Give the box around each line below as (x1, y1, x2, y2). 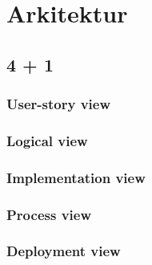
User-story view (6, 94, 111, 114)
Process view (6, 204, 92, 224)
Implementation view (6, 167, 146, 187)
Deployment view (6, 241, 121, 261)
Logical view (6, 130, 88, 150)
